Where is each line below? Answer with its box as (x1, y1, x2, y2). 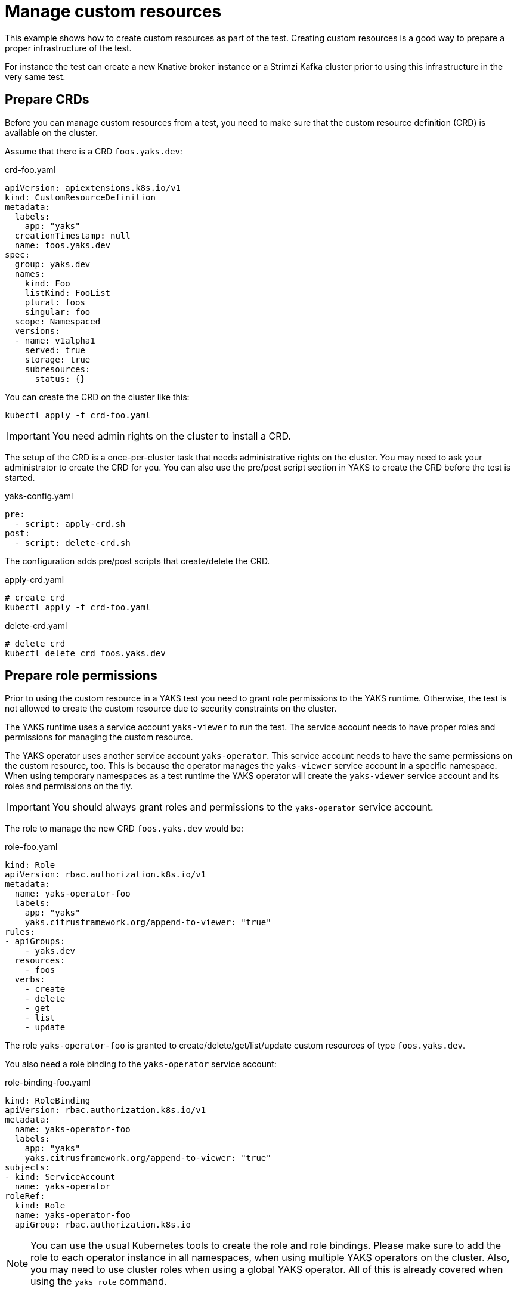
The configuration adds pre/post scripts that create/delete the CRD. (5, 555, 270, 566)
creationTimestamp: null (14, 230, 131, 240)
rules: (5, 927, 35, 937)
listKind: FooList (24, 288, 111, 298)
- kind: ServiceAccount (5, 1172, 116, 1182)
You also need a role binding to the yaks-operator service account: (5, 1059, 277, 1070)
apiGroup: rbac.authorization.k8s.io (14, 1220, 191, 1230)
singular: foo (24, 307, 91, 317)
